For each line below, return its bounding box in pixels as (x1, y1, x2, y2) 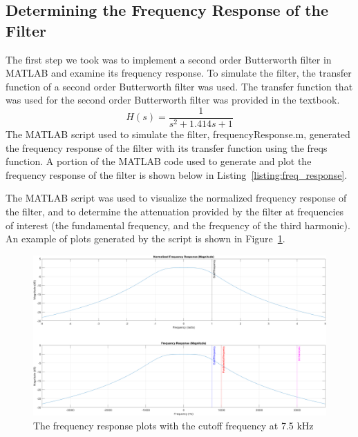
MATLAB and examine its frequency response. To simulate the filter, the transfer (6, 66, 352, 80)
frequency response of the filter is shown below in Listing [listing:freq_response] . (6, 167, 348, 182)
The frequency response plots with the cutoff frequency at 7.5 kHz (33, 418, 314, 433)
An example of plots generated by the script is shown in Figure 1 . (6, 231, 285, 246)
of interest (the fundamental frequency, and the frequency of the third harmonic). (6, 217, 350, 232)
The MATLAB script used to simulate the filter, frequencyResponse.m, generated (6, 127, 350, 142)
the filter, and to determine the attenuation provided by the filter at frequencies (6, 204, 344, 218)
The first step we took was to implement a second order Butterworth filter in (6, 52, 332, 66)
